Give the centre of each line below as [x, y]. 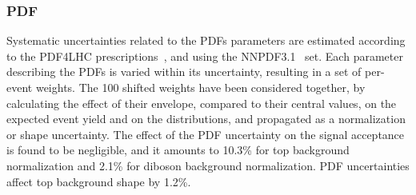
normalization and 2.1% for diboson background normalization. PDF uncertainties [208, 165]
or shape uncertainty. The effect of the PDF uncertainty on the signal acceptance [206, 134]
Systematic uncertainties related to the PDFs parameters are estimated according [206, 40]
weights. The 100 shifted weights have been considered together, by [200, 87]
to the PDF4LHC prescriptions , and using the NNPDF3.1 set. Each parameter [205, 56]
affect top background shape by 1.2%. [99, 181]
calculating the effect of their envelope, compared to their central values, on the [202, 103]
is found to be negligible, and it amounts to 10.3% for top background [178, 150]
